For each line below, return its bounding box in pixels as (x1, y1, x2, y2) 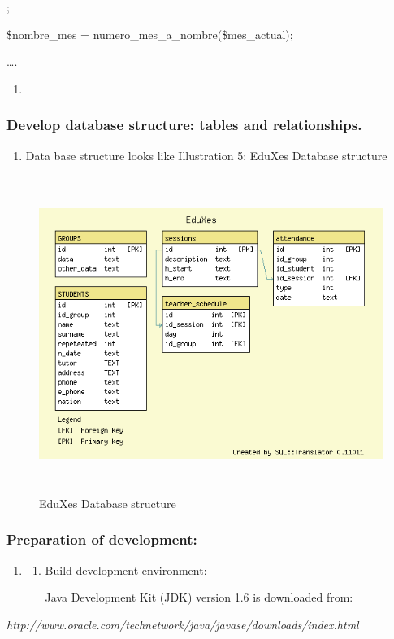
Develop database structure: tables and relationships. (6, 115, 362, 135)
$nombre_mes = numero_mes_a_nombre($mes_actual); (6, 25, 293, 42)
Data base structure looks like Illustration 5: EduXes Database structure (25, 146, 388, 163)
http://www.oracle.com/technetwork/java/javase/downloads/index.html (6, 615, 359, 632)
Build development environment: (45, 561, 207, 578)
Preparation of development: (6, 529, 197, 550)
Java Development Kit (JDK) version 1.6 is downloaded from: (45, 589, 353, 606)
